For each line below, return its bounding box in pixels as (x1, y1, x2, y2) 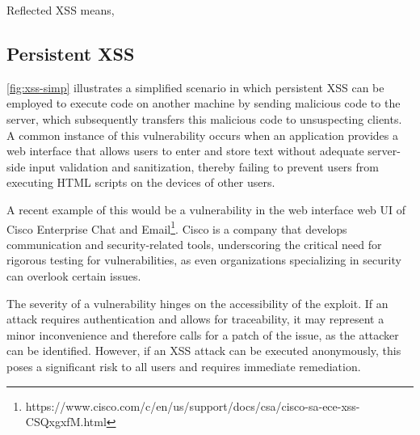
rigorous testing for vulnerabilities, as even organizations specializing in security (6, 251, 401, 268)
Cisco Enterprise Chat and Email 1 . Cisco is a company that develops (6, 217, 347, 237)
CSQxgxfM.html (25, 413, 107, 430)
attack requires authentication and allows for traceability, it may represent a (6, 310, 384, 327)
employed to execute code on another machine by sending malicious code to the (6, 95, 401, 112)
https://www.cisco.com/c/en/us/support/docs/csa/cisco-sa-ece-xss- (25, 397, 360, 414)
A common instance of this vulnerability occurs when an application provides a (6, 126, 398, 143)
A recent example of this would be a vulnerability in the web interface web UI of (6, 201, 406, 217)
